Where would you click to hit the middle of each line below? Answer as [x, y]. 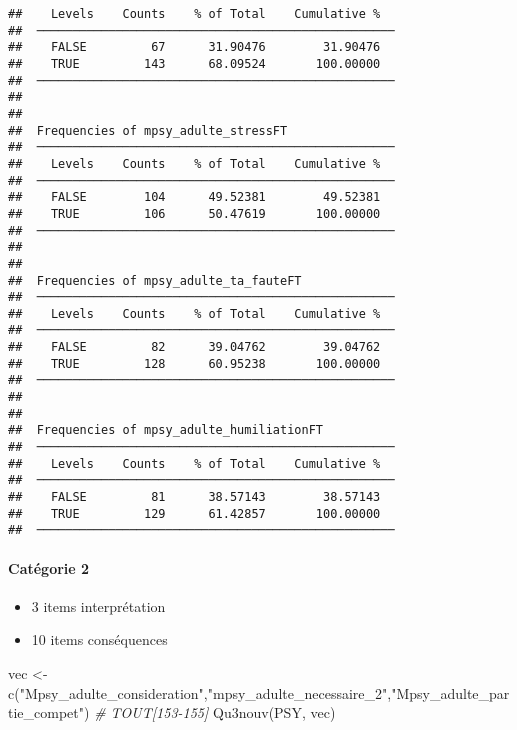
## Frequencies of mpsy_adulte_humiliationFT [165, 430]
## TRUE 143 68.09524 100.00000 [194, 63]
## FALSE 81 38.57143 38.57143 [194, 497]
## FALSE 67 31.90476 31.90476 [194, 47]
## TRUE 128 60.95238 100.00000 [194, 363]
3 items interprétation [98, 605]
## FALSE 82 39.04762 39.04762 [194, 347]
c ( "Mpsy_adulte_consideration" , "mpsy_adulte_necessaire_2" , [200, 692]
